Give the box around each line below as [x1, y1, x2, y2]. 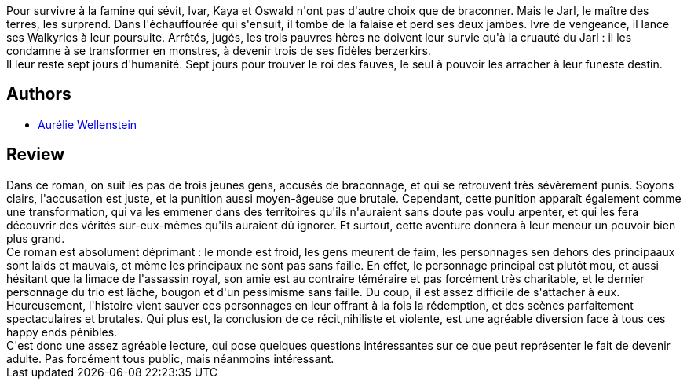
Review [6, 145, 65, 165]
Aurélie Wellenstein [38, 117, 137, 131]
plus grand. [6, 231, 65, 245]
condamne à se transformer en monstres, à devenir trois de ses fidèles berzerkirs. [6, 44, 431, 57]
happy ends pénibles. [6, 324, 118, 339]
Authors [6, 84, 71, 104]
